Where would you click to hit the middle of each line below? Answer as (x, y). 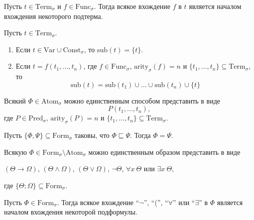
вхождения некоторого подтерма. (54, 16)
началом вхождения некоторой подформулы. (71, 212)
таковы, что (92, 135)
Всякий (15, 100)
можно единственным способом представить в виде (142, 100)
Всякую (16, 152)
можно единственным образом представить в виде (164, 152)
